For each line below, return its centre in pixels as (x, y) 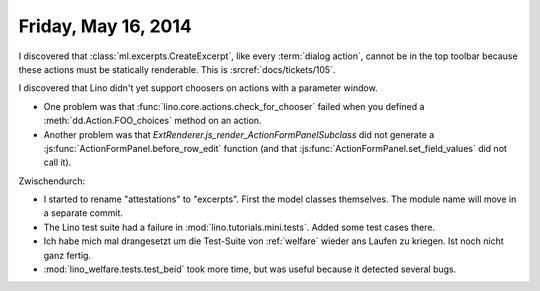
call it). (57, 162)
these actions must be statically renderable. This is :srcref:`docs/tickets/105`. (177, 69)
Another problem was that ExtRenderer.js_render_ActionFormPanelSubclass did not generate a (239, 134)
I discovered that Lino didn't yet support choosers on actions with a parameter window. (198, 88)
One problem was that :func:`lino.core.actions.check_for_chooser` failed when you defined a (234, 106)
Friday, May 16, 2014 (105, 26)
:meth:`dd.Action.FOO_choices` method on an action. (152, 121)
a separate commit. (83, 213)
